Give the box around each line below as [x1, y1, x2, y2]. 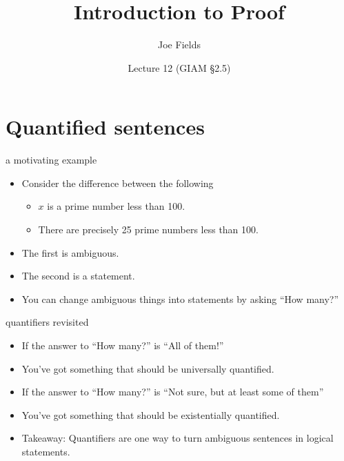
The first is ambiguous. [21, 245, 119, 259]
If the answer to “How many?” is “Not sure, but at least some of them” [21, 384, 324, 399]
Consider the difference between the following [21, 175, 214, 190]
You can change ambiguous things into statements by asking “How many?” [21, 291, 339, 306]
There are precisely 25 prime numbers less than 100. [38, 222, 259, 237]
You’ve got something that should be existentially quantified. [21, 407, 280, 422]
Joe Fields [158, 37, 201, 52]
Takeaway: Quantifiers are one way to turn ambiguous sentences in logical [21, 431, 334, 445]
